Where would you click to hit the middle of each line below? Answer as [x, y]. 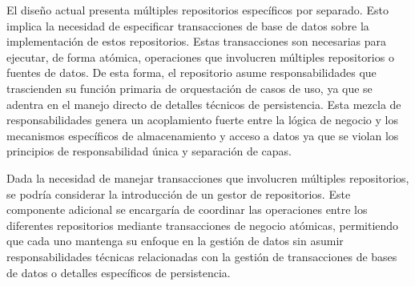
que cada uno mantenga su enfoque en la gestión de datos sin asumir [175, 241]
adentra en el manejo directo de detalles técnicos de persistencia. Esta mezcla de [204, 104]
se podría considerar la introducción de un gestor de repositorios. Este [179, 193]
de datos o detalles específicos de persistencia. [119, 272]
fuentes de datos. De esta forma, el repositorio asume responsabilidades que [191, 73]
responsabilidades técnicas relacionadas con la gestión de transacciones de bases [202, 256]
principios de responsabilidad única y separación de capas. [149, 151]
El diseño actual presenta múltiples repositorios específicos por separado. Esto [197, 10]
